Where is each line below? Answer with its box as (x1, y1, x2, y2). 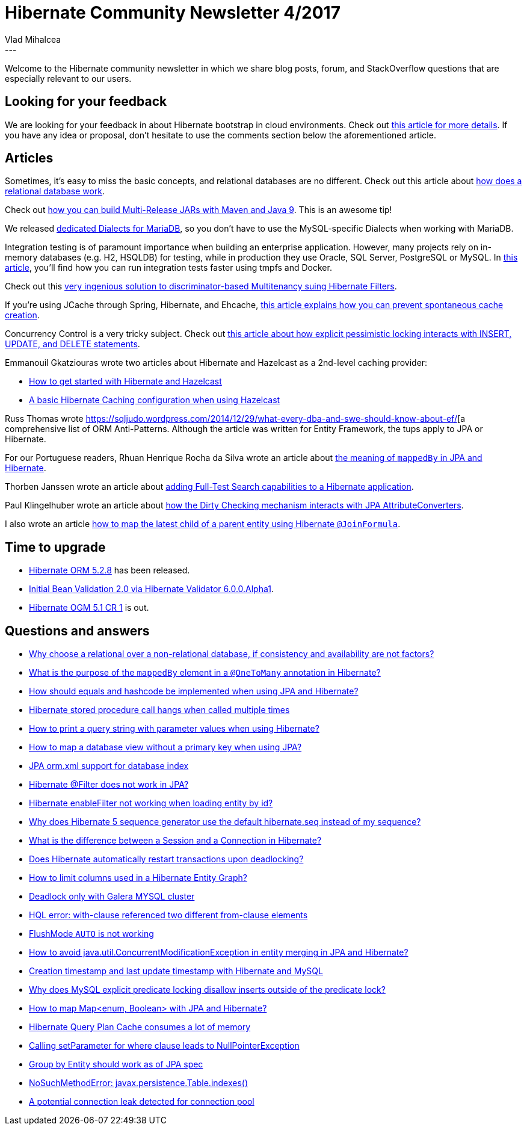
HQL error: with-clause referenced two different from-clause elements (29, 910, 308, 921)
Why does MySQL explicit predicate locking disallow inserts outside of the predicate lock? (29, 984, 386, 995)
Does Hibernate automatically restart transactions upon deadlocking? (29, 854, 304, 865)
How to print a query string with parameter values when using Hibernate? (29, 723, 319, 734)
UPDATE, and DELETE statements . (5, 339, 140, 350)
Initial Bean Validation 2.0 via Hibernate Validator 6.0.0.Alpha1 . (29, 584, 274, 594)
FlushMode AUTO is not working (29, 928, 154, 939)
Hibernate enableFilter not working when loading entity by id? (29, 798, 273, 809)
